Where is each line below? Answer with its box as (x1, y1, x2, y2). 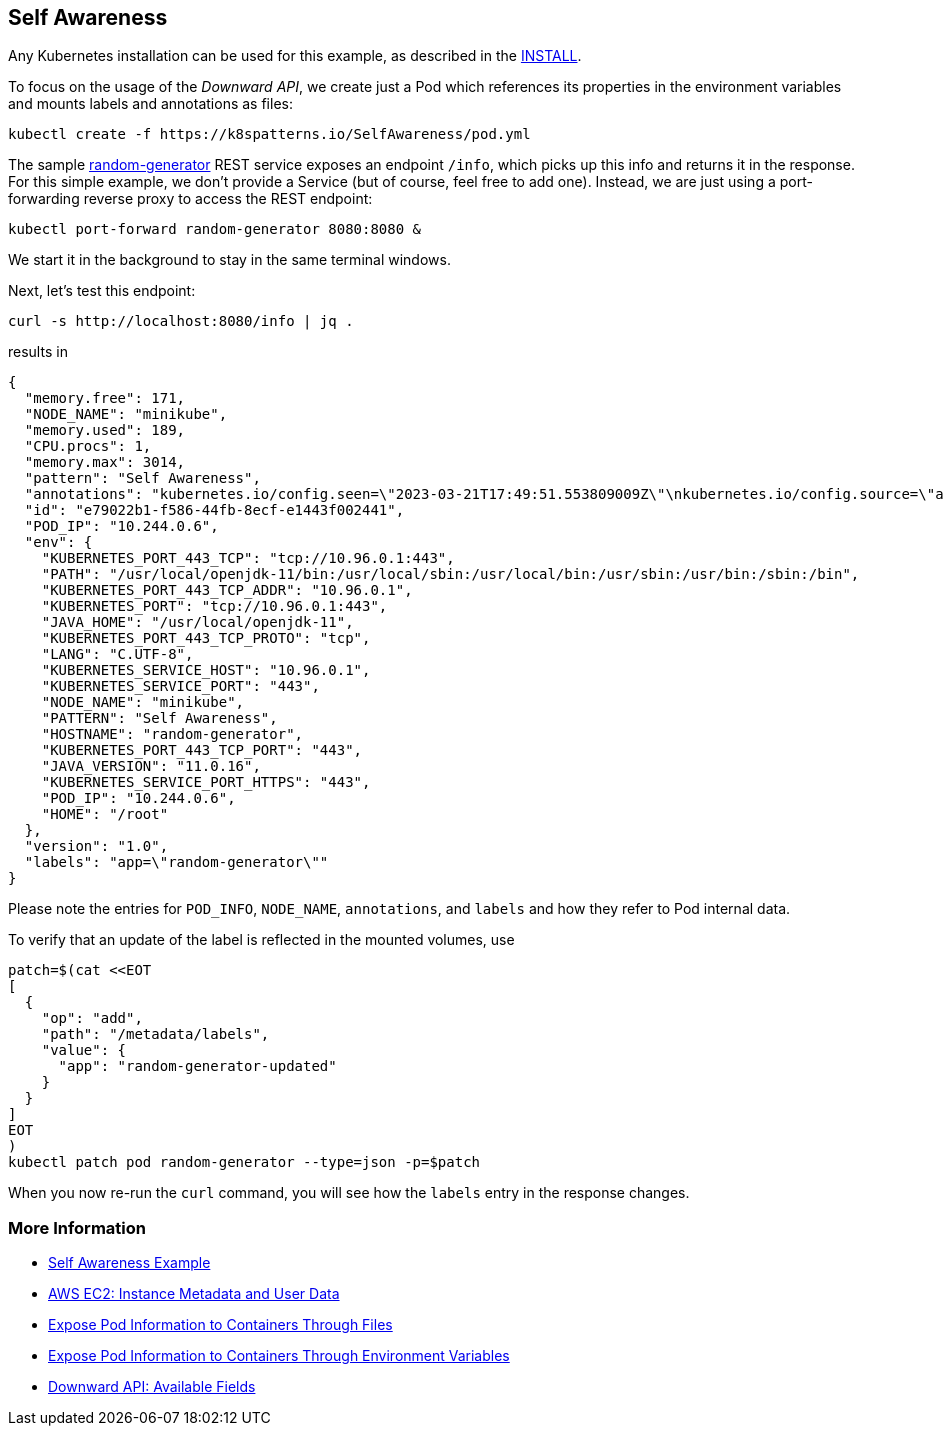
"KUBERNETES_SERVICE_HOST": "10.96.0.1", (41, 662, 371, 679)
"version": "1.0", (24, 838, 169, 855)
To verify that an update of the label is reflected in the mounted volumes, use (8, 931, 515, 949)
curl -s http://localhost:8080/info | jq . (8, 313, 354, 330)
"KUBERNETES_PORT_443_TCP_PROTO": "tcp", (41, 630, 371, 647)
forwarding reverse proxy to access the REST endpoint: (8, 190, 373, 208)
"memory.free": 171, (24, 390, 186, 407)
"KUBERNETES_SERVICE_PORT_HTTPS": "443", (41, 774, 371, 791)
